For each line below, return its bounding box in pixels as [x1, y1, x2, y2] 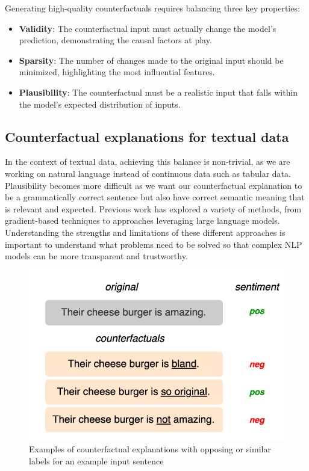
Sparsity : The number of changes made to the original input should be [19, 54, 284, 66]
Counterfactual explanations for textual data [5, 127, 289, 146]
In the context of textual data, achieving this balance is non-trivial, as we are [5, 155, 290, 168]
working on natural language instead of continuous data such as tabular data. [5, 167, 291, 179]
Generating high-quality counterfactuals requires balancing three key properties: [5, 2, 300, 14]
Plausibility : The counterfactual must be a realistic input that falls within [19, 85, 298, 98]
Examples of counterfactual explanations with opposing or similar [29, 442, 271, 455]
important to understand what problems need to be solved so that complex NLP [5, 238, 302, 250]
